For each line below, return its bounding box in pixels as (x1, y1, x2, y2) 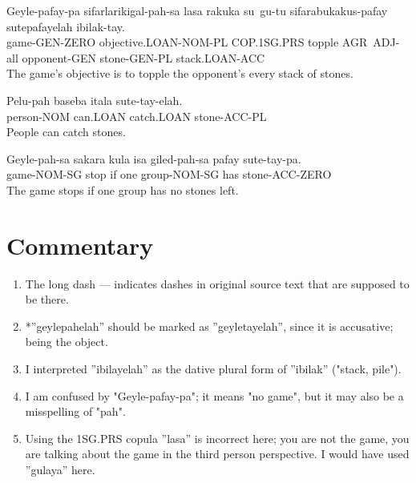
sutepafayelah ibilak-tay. (6, 18, 125, 34)
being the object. (25, 333, 108, 350)
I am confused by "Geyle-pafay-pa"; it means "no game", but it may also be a (25, 387, 404, 404)
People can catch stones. (6, 123, 126, 140)
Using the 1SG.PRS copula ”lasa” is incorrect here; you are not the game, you (25, 429, 410, 446)
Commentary (6, 228, 154, 261)
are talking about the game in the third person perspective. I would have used (25, 445, 410, 462)
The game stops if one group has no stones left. (6, 181, 239, 198)
